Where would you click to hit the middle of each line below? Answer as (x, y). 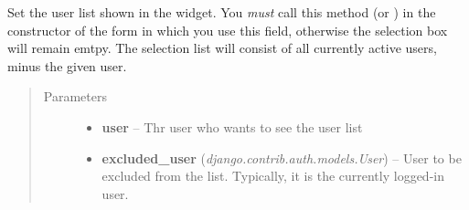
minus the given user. (67, 65)
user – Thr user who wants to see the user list (232, 126)
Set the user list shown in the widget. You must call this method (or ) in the (222, 12)
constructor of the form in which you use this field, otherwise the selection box (228, 30)
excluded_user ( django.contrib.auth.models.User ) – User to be (282, 157)
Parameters (75, 96)
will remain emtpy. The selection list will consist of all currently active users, (222, 48)
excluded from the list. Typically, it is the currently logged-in (273, 176)
